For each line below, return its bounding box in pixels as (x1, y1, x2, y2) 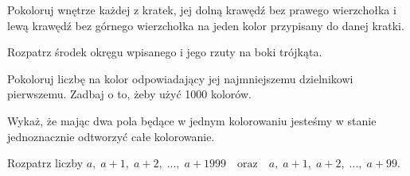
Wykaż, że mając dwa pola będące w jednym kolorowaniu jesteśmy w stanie (7, 112, 377, 128)
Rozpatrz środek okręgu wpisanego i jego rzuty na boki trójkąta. (7, 44, 322, 60)
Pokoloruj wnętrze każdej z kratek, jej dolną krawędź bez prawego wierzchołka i (7, 2, 396, 17)
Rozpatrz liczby (7, 155, 84, 171)
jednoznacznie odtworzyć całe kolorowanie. (7, 128, 215, 144)
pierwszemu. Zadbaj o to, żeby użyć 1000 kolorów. (7, 86, 252, 102)
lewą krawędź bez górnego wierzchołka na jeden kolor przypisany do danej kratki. (7, 17, 404, 33)
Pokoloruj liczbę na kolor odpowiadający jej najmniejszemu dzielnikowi (7, 70, 353, 86)
